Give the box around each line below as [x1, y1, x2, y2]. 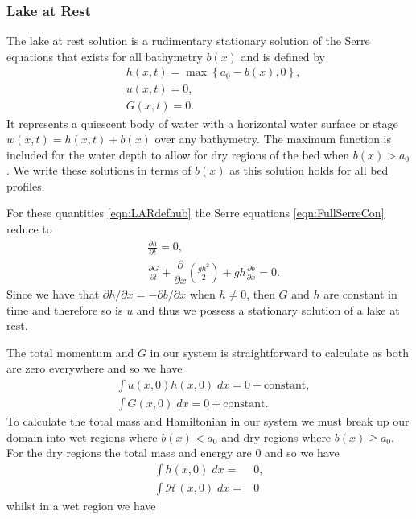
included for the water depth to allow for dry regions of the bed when [6, 146, 350, 163]
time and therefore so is [6, 301, 123, 318]
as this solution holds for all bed [229, 162, 389, 179]
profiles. [6, 177, 45, 194]
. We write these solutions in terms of [6, 162, 192, 179]
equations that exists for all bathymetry [6, 47, 203, 64]
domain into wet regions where [6, 428, 158, 445]
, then [246, 286, 275, 303]
